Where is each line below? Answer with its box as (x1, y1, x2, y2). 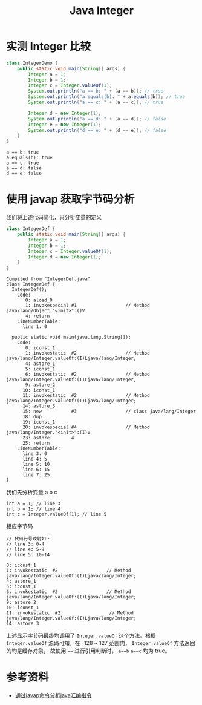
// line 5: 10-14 (6, 552, 50, 558)
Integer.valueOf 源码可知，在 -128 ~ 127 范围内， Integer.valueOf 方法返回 (6, 640, 195, 647)
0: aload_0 (25, 297, 53, 303)
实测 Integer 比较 (6, 40, 91, 53)
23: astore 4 (22, 435, 74, 441)
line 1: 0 (22, 324, 47, 330)
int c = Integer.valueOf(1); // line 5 (6, 511, 107, 517)
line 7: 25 (22, 472, 50, 478)
